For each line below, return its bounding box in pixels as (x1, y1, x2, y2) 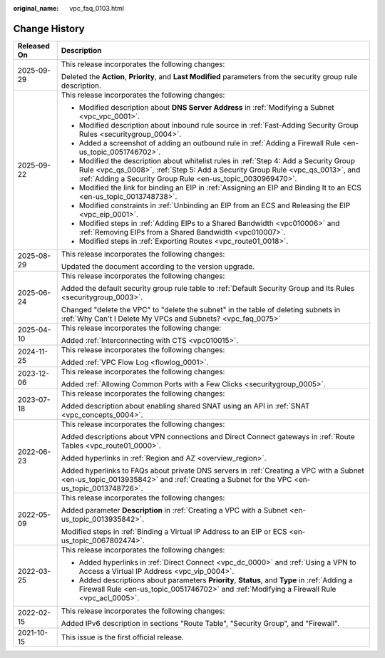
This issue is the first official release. (61, 632, 185, 642)
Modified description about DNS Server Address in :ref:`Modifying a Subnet (78, 102, 334, 112)
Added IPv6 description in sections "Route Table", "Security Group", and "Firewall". (61, 618, 340, 628)
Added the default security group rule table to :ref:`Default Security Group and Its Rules (61, 283, 355, 293)
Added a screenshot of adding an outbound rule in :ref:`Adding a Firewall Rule (78, 138, 341, 148)
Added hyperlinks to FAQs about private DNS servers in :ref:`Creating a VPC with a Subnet (61, 466, 364, 475)
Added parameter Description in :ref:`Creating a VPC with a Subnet (61, 505, 288, 515)
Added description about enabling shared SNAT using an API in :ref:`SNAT (61, 401, 310, 411)
